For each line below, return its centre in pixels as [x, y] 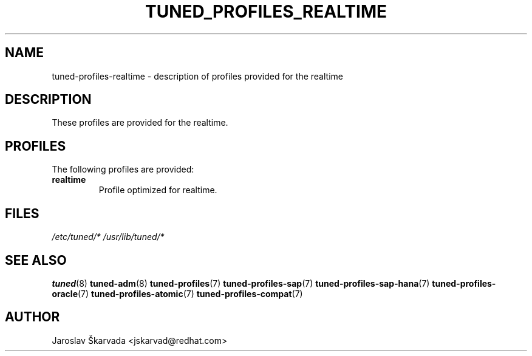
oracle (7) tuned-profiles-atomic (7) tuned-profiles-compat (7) [177, 293]
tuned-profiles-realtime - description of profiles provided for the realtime [197, 76]
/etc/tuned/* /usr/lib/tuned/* [108, 237]
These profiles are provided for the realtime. [140, 123]
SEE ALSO [36, 260]
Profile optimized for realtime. [158, 190]
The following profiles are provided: [123, 169]
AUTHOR [32, 317]
